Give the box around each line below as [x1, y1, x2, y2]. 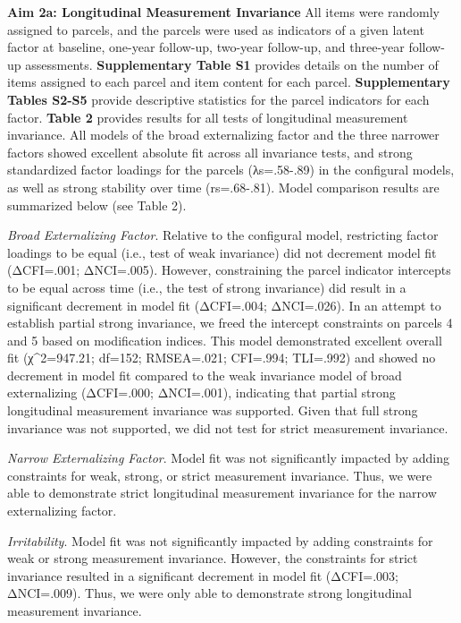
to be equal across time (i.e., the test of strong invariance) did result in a [7, 277, 407, 296]
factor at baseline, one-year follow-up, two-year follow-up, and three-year [7, 38, 405, 56]
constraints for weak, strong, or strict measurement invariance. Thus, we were [7, 465, 432, 484]
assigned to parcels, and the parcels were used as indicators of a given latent [7, 20, 424, 38]
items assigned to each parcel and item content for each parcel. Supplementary [7, 73, 450, 91]
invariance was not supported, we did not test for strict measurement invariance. [7, 418, 448, 437]
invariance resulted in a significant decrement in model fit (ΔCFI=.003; [7, 566, 398, 585]
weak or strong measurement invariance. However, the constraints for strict [7, 549, 418, 568]
